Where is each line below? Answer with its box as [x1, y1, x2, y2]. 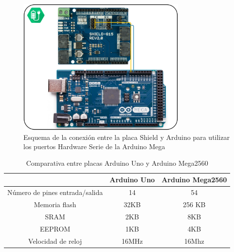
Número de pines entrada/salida [7, 187, 103, 197]
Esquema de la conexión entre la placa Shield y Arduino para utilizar [23, 132, 230, 142]
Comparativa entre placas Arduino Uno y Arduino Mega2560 [26, 157, 208, 168]
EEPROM [40, 223, 71, 233]
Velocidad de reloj [28, 235, 82, 246]
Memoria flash [34, 199, 76, 210]
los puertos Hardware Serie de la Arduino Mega [23, 141, 165, 152]
